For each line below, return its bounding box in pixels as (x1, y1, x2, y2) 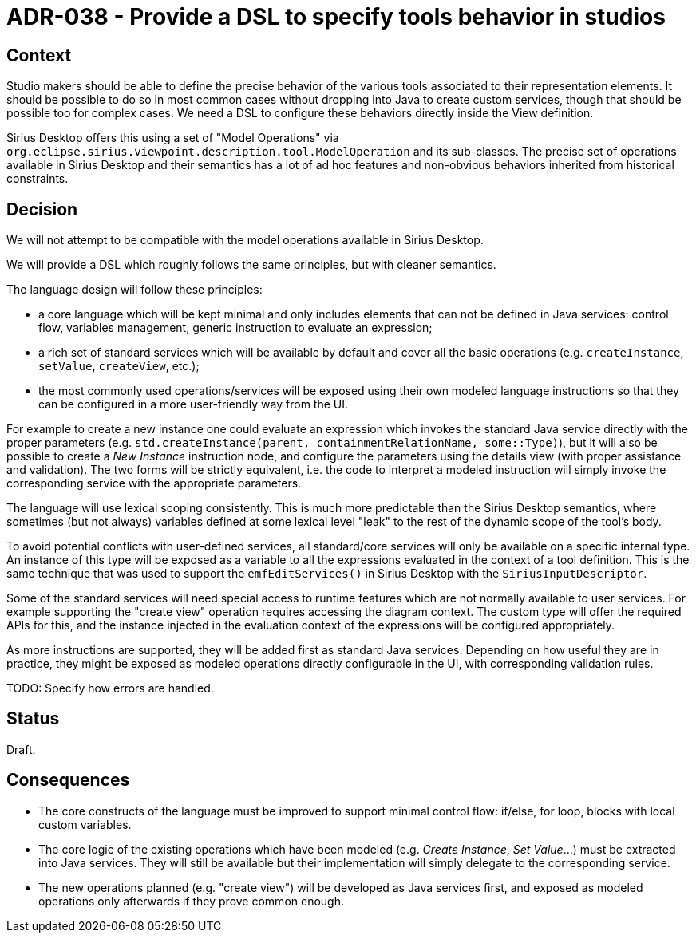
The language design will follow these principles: (6, 282, 263, 297)
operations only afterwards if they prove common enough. (38, 894, 344, 908)
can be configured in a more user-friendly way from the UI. (38, 397, 349, 412)
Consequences (6, 770, 130, 791)
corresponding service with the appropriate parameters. (6, 476, 302, 491)
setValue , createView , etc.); (38, 359, 200, 373)
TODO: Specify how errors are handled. (6, 681, 214, 696)
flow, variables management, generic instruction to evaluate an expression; (38, 321, 433, 335)
